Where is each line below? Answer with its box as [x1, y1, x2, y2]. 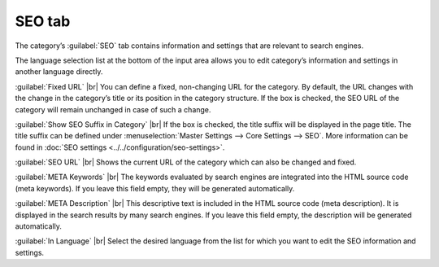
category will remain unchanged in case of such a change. [15, 104, 211, 114]
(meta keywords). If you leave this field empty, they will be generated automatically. [15, 183, 295, 193]
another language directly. [15, 67, 103, 77]
